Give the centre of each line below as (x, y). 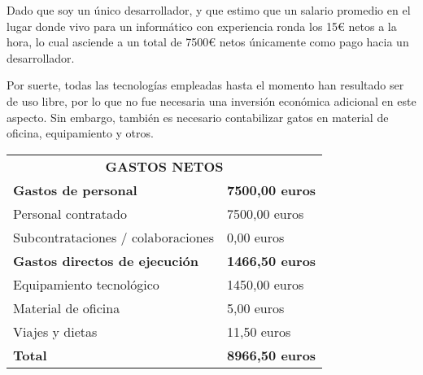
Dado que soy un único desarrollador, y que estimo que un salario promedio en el (209, 10)
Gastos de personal (75, 190)
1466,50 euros (271, 260)
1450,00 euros (265, 284)
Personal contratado (70, 213)
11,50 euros (259, 331)
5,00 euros (255, 307)
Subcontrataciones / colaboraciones (113, 237)
